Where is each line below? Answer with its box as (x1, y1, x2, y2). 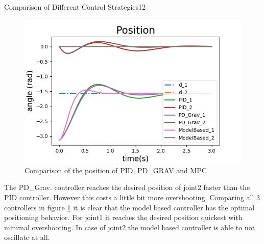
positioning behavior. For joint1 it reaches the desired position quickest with (4, 212, 243, 223)
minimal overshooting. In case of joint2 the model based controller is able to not (4, 222, 255, 232)
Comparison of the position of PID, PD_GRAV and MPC (25, 165, 207, 175)
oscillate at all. (4, 232, 50, 242)
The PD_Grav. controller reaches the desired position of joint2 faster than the (4, 182, 250, 193)
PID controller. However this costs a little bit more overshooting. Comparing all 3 (4, 192, 260, 203)
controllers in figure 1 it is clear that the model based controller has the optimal (4, 202, 255, 212)
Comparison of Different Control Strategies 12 (4, 2, 146, 12)
